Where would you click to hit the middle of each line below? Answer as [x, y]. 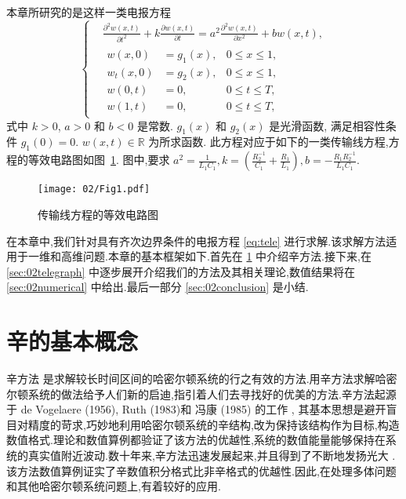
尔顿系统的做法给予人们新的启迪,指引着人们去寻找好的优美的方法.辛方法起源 [201, 393]
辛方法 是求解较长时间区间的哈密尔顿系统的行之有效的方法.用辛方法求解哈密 [202, 379]
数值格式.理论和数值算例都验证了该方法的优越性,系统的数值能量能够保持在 [196, 440]
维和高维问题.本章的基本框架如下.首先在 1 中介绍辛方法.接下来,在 [205, 256]
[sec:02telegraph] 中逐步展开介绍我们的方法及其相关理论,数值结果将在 [181, 271]
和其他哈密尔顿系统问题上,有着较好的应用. [114, 486]
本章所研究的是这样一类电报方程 [89, 12]
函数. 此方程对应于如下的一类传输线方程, [285, 142]
